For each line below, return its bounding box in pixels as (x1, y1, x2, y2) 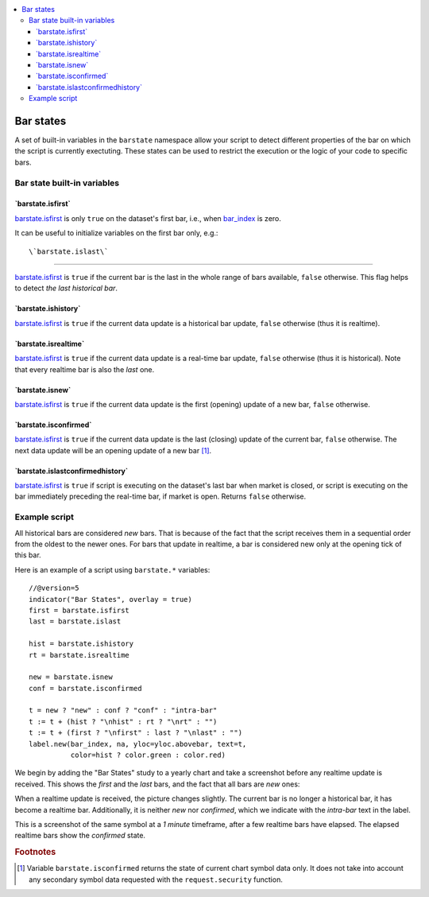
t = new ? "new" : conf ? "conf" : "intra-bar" (29, 706, 218, 715)
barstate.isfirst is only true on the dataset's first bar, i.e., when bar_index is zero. (14, 213, 282, 223)
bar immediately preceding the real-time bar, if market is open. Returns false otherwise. (14, 491, 307, 501)
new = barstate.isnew (29, 673, 113, 681)
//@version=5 (29, 584, 79, 592)
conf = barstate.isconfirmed (29, 684, 142, 693)
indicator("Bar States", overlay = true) (29, 595, 192, 604)
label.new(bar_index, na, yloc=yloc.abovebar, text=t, (29, 740, 247, 748)
